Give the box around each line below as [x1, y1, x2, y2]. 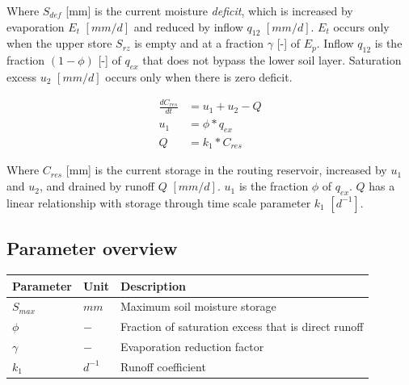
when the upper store [6, 35, 112, 52]
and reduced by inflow [133, 18, 243, 35]
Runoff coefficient [120, 358, 206, 375]
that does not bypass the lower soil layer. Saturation [142, 52, 402, 69]
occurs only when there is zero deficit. [105, 68, 293, 85]
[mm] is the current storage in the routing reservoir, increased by [65, 161, 387, 178]
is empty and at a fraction [134, 35, 264, 52]
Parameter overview [6, 236, 178, 261]
